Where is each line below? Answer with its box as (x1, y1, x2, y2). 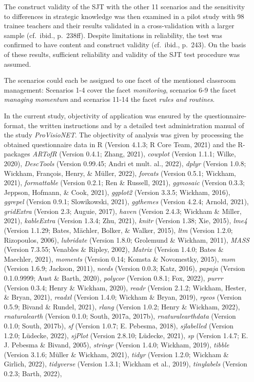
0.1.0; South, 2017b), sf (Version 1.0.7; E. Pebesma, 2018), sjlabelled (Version (4, 321, 234, 330)
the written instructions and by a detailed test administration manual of (28, 120, 244, 130)
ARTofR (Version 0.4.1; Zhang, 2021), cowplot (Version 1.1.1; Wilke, (32, 149, 236, 159)
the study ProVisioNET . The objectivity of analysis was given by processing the (4, 130, 244, 140)
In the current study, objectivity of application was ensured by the (4, 110, 202, 120)
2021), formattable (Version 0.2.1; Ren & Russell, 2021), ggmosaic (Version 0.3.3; (4, 177, 245, 188)
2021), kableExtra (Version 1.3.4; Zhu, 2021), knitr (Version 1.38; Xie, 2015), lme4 (4, 215, 248, 226)
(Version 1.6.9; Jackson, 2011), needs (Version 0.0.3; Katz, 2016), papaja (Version (4, 263, 245, 273)
